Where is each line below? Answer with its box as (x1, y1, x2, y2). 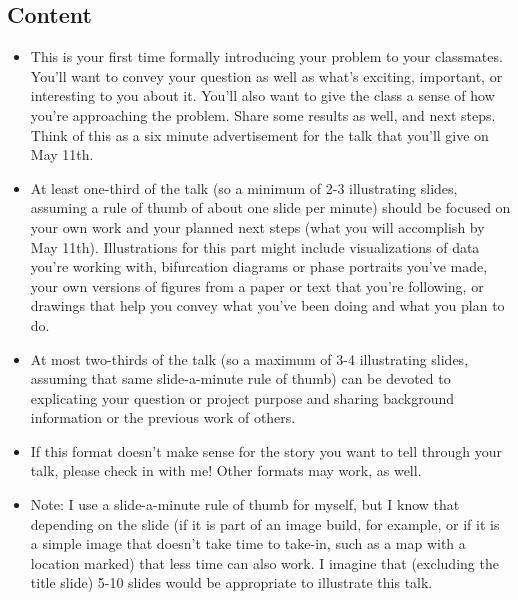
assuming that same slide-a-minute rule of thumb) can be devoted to (30, 368, 451, 389)
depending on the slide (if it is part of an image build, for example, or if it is (30, 513, 500, 534)
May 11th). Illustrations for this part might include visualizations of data (30, 236, 480, 257)
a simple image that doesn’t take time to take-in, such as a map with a (30, 533, 466, 554)
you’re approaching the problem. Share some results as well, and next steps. (30, 104, 496, 125)
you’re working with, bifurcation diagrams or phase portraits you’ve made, (30, 256, 488, 277)
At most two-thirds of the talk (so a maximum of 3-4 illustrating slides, (30, 348, 469, 369)
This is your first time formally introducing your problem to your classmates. (30, 46, 503, 67)
